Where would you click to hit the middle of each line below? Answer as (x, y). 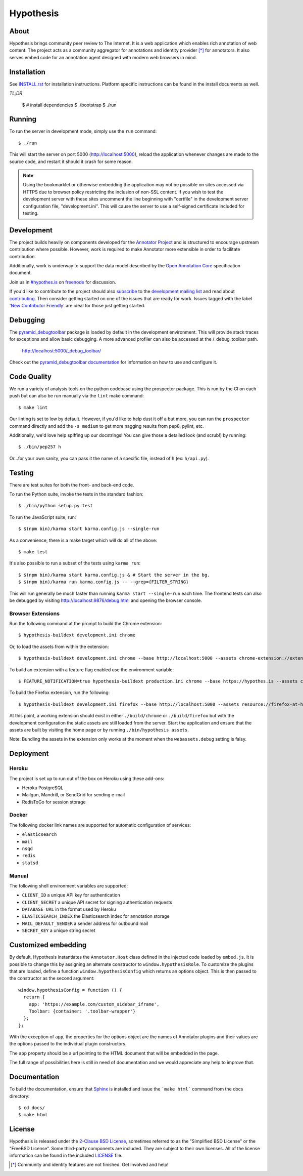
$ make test (33, 552)
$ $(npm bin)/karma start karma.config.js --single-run (89, 529)
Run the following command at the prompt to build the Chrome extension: (86, 624)
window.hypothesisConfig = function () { (70, 990)
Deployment (29, 754)
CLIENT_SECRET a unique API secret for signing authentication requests (97, 902)
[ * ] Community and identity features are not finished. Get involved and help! (90, 1165)
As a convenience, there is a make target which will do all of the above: (83, 540)
